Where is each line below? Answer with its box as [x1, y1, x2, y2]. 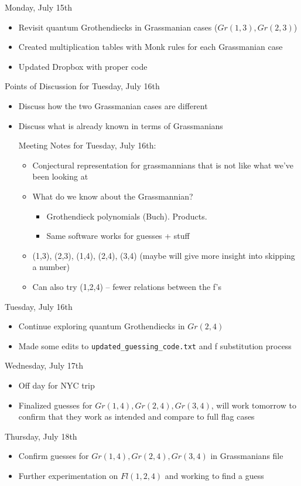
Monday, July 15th [5, 1, 72, 13]
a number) [32, 261, 70, 273]
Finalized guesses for [18, 399, 93, 411]
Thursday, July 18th [5, 430, 77, 442]
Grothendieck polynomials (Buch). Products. [46, 210, 207, 222]
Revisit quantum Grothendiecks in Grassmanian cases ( [18, 21, 218, 33]
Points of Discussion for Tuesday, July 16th [5, 80, 160, 92]
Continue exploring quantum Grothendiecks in [18, 320, 185, 332]
